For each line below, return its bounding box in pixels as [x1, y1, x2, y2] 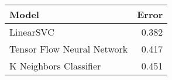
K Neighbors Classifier [9, 59, 101, 72]
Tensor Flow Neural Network [9, 42, 128, 55]
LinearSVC [9, 25, 54, 39]
